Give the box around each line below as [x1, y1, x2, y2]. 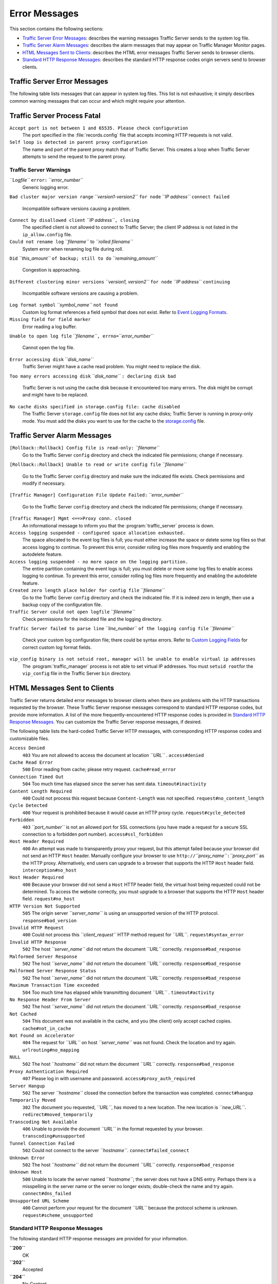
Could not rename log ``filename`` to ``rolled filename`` [9, 239, 133, 245]
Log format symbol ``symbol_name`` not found [9, 302, 118, 308]
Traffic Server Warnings [9, 166, 71, 174]
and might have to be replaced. [22, 392, 88, 398]
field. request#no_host [22, 896, 75, 902]
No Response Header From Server [9, 996, 91, 1003]
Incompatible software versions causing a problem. [22, 205, 131, 212]
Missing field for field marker [9, 316, 91, 323]
